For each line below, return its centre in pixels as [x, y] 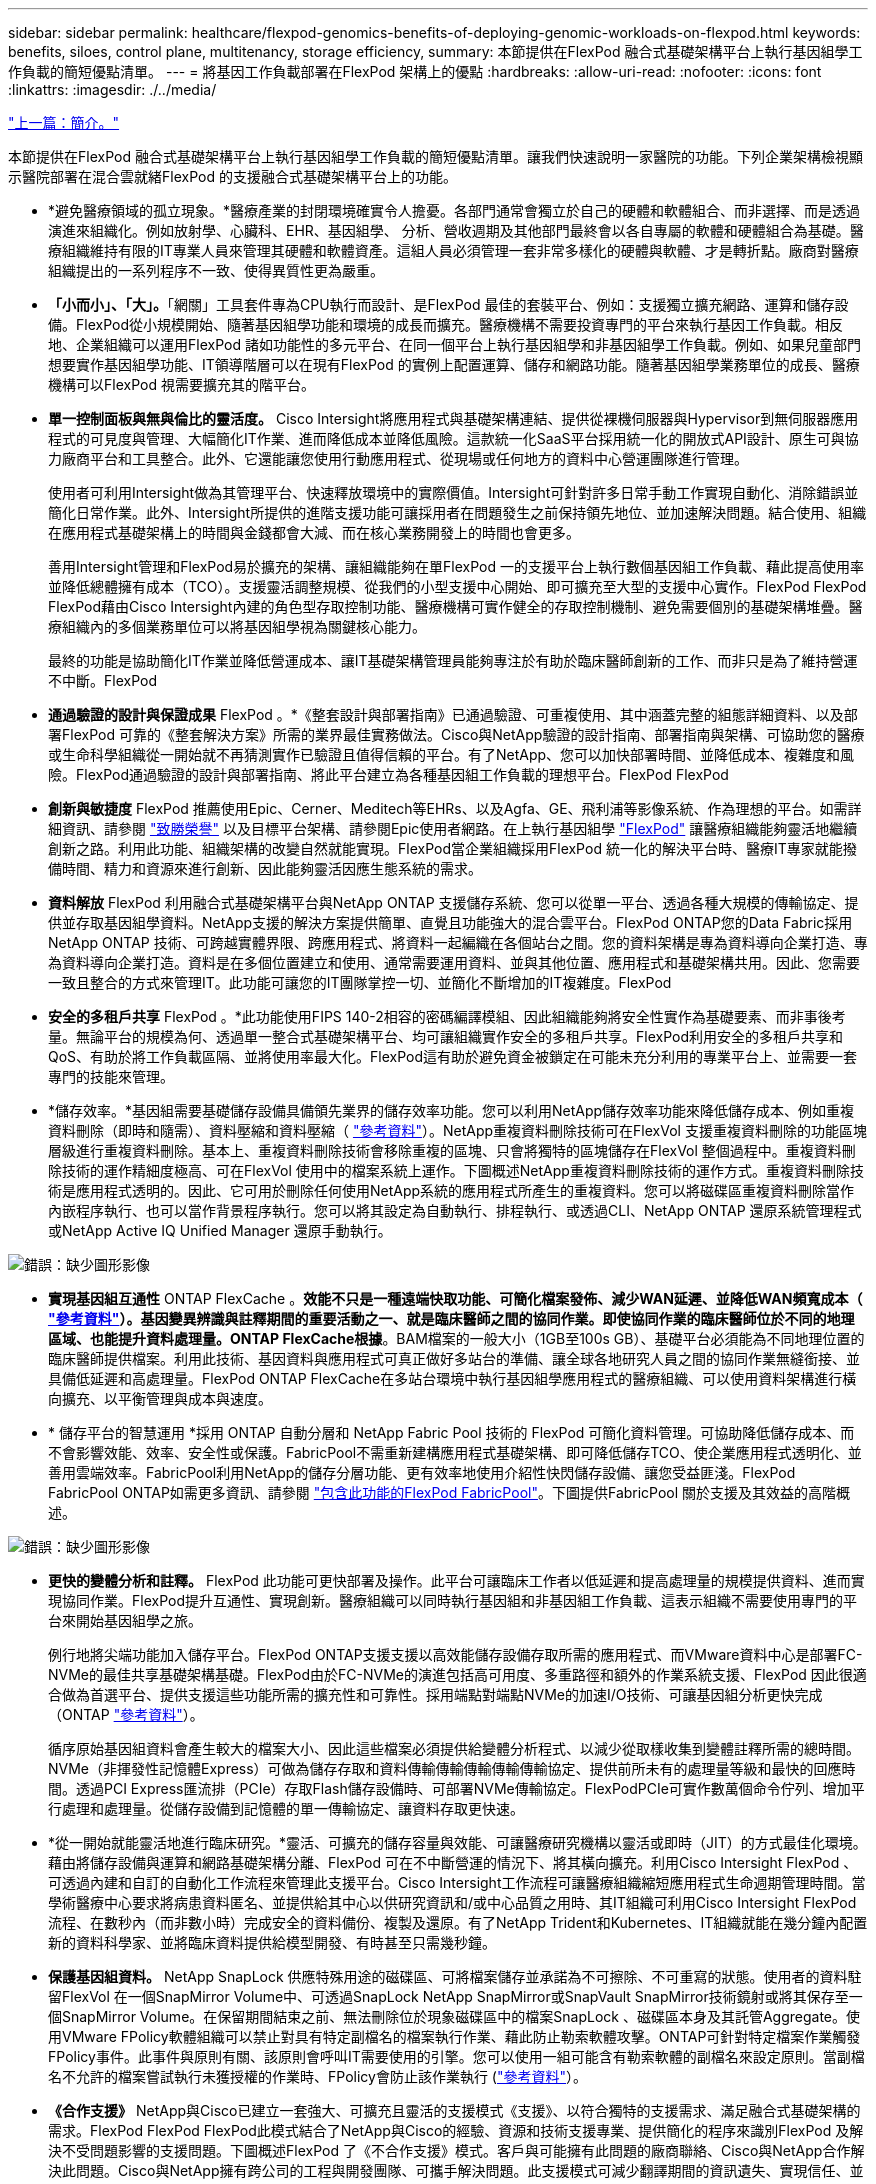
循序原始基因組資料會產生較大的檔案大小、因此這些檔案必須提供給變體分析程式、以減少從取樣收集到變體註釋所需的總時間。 [454, 1748]
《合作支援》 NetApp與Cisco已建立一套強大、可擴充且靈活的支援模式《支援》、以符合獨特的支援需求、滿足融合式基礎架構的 [454, 2110]
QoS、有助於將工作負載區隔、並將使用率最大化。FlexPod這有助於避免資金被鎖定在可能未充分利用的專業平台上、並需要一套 [453, 1056]
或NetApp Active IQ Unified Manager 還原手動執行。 [220, 1230]
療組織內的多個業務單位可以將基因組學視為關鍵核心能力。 [237, 626]
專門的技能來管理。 [111, 1076]
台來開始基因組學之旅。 [125, 1620]
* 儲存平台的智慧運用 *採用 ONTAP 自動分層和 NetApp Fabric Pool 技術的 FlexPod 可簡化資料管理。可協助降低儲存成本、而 [451, 1432]
